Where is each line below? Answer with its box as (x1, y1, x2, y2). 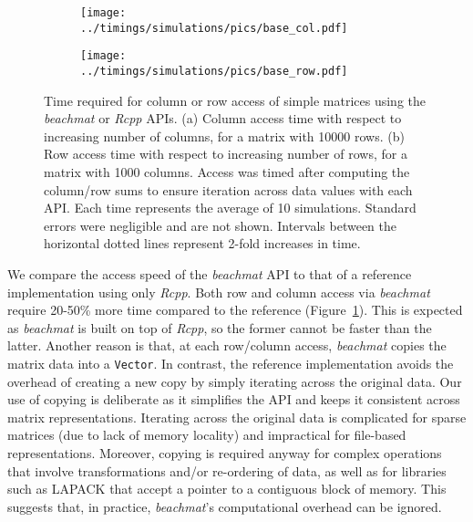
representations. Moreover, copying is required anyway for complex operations (7, 443, 442, 462)
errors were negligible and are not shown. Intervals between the (44, 215, 396, 235)
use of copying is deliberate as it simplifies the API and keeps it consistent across (7, 390, 460, 409)
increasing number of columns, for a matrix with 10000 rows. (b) (44, 126, 405, 145)
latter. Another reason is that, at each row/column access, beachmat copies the (7, 336, 447, 355)
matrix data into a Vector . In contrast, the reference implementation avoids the (7, 353, 454, 372)
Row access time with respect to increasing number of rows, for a (44, 144, 407, 163)
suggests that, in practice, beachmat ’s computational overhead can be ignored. (7, 496, 442, 516)
